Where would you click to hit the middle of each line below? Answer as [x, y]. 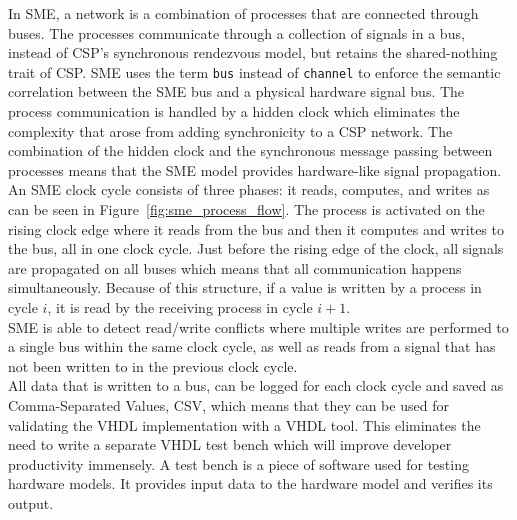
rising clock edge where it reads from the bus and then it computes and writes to [256, 228]
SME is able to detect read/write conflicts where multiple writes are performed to [258, 326]
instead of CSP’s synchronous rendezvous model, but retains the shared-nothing [253, 52]
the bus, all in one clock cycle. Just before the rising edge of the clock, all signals [256, 248]
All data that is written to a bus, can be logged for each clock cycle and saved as [256, 385]
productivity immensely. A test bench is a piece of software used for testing [238, 463]
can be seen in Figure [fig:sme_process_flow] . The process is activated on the [246, 209]
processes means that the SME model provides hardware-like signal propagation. [255, 169]
